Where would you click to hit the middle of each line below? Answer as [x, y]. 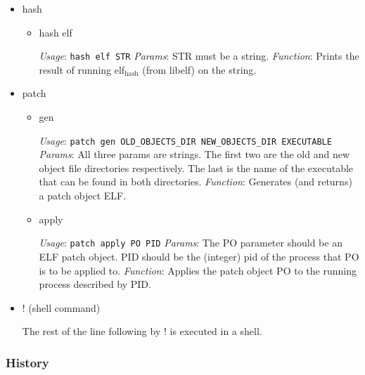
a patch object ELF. [83, 196]
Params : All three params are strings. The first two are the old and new [194, 154]
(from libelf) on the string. [199, 69]
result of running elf [82, 69]
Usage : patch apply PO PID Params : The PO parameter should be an [191, 243]
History [27, 362]
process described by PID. [95, 284]
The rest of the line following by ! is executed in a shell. [142, 331]
